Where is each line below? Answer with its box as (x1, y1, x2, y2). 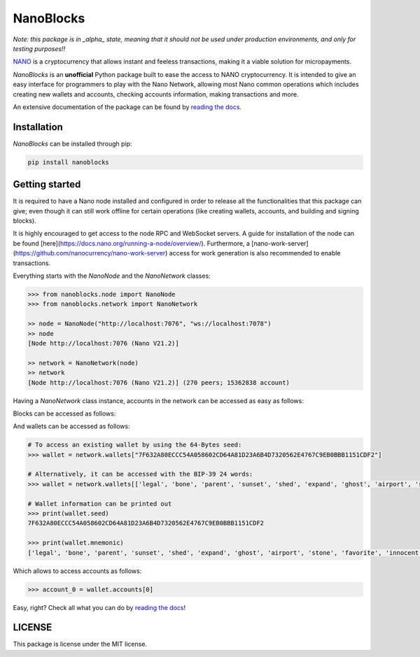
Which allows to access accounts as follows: (13, 567, 142, 575)
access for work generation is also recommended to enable (169, 249, 341, 257)
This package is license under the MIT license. (13, 640, 147, 649)
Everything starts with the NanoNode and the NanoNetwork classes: (13, 271, 211, 280)
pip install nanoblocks (27, 158, 110, 166)
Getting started (13, 178, 81, 190)
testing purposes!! (13, 44, 66, 52)
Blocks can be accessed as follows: (13, 409, 116, 418)
